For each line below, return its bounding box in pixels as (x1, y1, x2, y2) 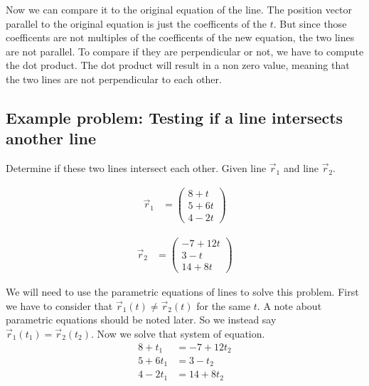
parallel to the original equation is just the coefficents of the (6, 16, 267, 31)
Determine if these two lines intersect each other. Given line (6, 161, 267, 176)
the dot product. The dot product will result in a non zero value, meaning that (6, 58, 350, 73)
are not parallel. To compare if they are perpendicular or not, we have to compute (6, 43, 364, 58)
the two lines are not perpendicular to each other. (6, 71, 222, 86)
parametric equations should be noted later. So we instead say (6, 312, 277, 327)
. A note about (257, 298, 322, 313)
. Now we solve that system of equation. (91, 326, 265, 341)
